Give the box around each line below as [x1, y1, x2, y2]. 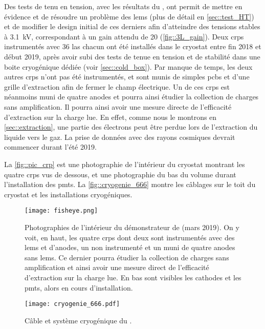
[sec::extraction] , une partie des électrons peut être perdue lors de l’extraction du [4, 121, 258, 132]
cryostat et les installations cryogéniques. [4, 189, 132, 199]
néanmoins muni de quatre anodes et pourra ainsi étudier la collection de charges [4, 91, 259, 102]
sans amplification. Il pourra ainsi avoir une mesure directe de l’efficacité [4, 101, 232, 112]
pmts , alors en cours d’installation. [25, 282, 133, 293]
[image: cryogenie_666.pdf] [25, 300, 120, 308]
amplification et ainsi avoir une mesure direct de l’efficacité [25, 262, 209, 273]
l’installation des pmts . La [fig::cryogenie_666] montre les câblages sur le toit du [4, 179, 256, 190]
